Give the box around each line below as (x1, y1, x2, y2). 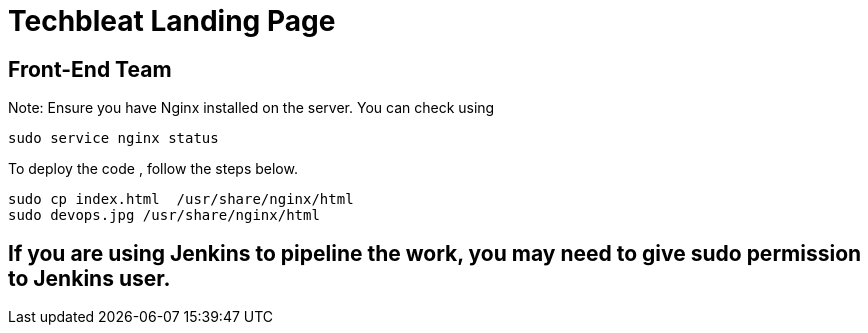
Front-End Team (8, 56, 172, 82)
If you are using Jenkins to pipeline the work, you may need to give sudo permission (8, 240, 862, 266)
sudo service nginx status (8, 130, 219, 147)
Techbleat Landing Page (8, 4, 336, 38)
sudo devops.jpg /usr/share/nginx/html (8, 207, 320, 224)
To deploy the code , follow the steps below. (8, 160, 298, 178)
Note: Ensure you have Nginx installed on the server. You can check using (8, 99, 495, 117)
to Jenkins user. (8, 265, 171, 291)
